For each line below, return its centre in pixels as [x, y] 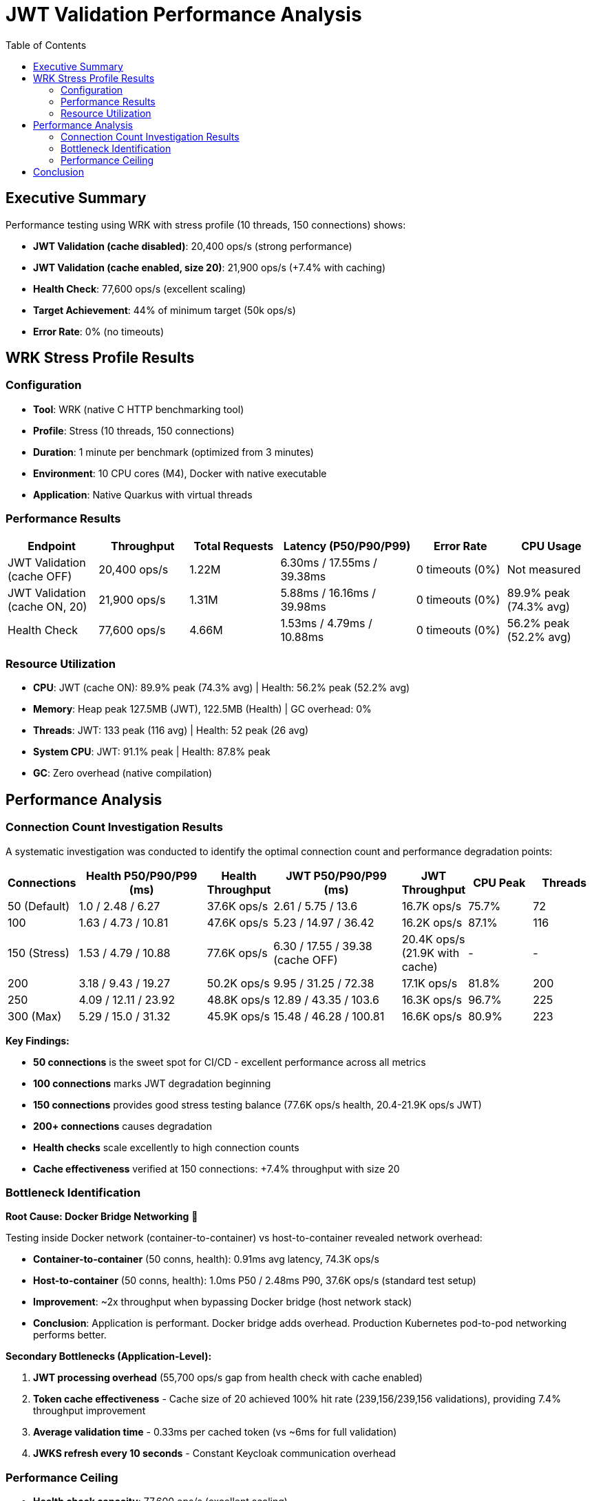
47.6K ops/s [237, 922]
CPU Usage [551, 546]
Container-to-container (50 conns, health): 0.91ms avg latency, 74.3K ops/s [206, 1259]
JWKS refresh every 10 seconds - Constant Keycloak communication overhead [214, 1453]
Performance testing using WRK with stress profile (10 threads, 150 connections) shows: [206, 224]
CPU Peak [499, 882]
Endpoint [52, 546]
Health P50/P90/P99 [141, 875]
